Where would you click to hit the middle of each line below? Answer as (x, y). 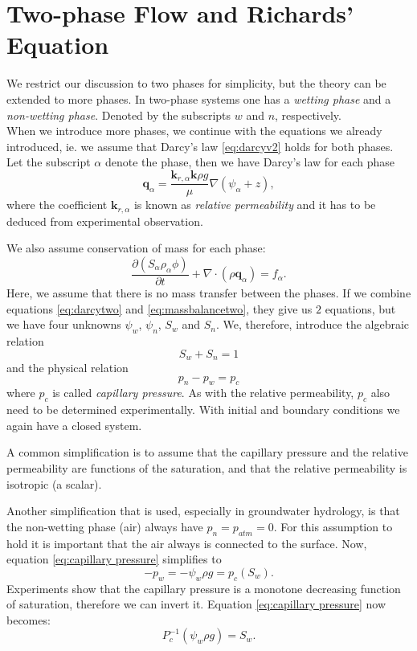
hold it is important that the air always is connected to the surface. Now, (187, 543)
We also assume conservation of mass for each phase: (136, 248)
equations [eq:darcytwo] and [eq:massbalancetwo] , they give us (159, 308)
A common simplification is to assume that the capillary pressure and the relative (207, 452)
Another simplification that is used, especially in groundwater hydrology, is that (203, 511)
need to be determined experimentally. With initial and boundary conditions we (203, 409)
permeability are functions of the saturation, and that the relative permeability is (207, 468)
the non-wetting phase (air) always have (105, 526)
